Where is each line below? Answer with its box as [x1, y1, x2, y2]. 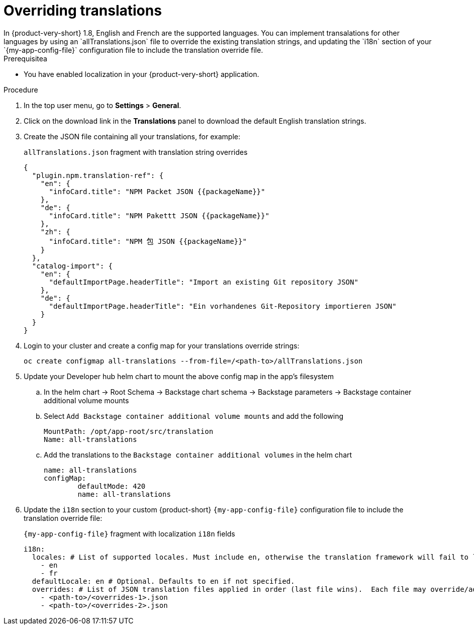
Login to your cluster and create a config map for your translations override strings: [24, 341, 300, 350]
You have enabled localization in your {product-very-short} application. [24, 69, 259, 78]
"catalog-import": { [32, 261, 113, 270]
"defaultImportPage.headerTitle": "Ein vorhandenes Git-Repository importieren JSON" [49, 302, 397, 310]
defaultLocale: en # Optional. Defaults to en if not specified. [32, 577, 295, 585]
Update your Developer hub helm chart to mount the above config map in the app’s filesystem [24, 372, 334, 381]
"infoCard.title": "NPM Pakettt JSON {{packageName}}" [49, 211, 269, 220]
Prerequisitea [4, 54, 47, 63]
